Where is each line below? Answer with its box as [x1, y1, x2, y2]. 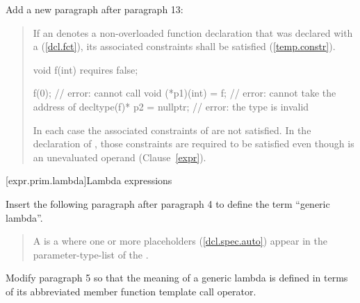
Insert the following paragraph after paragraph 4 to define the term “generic [6, 196, 330, 211]
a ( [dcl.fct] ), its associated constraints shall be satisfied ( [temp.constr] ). [33, 39, 336, 54]
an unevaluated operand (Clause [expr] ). [33, 149, 206, 164]
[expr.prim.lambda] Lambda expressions [6, 173, 172, 188]
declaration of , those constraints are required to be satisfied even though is [33, 136, 354, 151]
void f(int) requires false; [33, 62, 138, 76]
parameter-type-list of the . [33, 247, 149, 261]
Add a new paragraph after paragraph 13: [6, 2, 183, 16]
